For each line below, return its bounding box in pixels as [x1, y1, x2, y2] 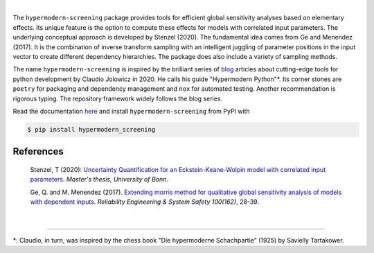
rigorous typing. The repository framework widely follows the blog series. [12, 94, 223, 103]
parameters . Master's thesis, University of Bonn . [30, 175, 169, 184]
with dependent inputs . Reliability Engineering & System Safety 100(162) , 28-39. [30, 198, 260, 206]
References [12, 146, 64, 157]
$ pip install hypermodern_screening [27, 125, 156, 133]
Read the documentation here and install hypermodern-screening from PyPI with [12, 107, 250, 115]
